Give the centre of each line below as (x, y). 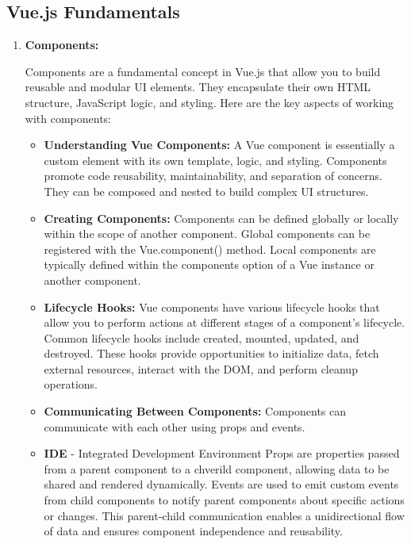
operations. (71, 384)
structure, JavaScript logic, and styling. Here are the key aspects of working (209, 102)
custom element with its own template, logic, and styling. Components (215, 160)
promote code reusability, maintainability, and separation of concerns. (213, 176)
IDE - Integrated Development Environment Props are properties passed (222, 453)
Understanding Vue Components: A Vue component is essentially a (219, 145)
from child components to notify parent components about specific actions (224, 500)
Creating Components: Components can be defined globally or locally (221, 218)
